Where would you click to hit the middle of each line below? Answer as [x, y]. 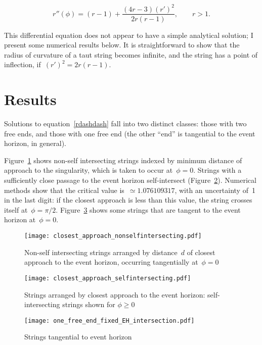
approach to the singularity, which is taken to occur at [89, 170]
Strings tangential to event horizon [78, 337]
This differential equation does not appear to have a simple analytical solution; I [129, 35]
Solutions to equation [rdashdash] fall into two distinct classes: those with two [125, 124]
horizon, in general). [35, 143]
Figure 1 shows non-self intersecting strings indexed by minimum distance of [123, 160]
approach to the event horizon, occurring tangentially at [111, 262]
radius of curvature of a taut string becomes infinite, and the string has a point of [131, 54]
